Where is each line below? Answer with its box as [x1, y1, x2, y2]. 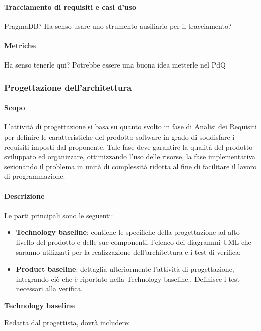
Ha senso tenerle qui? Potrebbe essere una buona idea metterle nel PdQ [4, 59, 226, 70]
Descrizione [4, 190, 45, 201]
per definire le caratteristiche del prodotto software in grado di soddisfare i [4, 131, 235, 142]
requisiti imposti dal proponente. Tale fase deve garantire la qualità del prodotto [4, 141, 253, 152]
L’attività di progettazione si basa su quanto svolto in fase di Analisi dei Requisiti [4, 121, 257, 132]
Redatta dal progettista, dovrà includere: [4, 317, 130, 327]
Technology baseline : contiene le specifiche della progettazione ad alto [16, 227, 240, 237]
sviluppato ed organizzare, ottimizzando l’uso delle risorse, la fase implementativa [4, 151, 256, 162]
